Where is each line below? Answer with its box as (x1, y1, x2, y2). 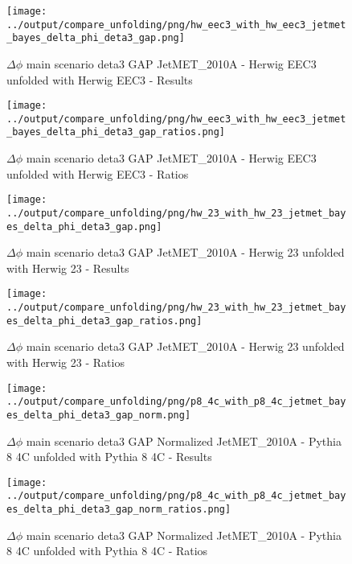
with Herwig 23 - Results (6, 259, 129, 276)
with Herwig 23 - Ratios (6, 354, 125, 371)
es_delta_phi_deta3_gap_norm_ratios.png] (6, 504, 231, 516)
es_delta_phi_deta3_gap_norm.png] (6, 409, 191, 421)
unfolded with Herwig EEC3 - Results (6, 71, 193, 88)
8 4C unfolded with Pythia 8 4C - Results (6, 448, 212, 465)
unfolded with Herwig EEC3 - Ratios (6, 165, 189, 182)
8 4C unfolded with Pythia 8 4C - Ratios (6, 542, 208, 559)
